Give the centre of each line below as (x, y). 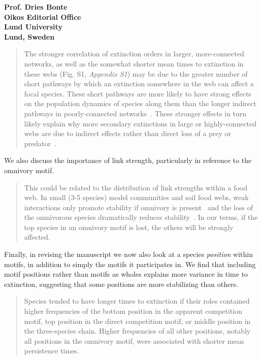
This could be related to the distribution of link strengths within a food (136, 187)
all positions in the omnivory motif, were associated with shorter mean (134, 340)
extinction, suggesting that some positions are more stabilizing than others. (121, 284)
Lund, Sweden (29, 36)
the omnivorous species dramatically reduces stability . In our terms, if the (141, 217)
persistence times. (52, 351)
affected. (37, 237)
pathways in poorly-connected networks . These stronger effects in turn (135, 113)
